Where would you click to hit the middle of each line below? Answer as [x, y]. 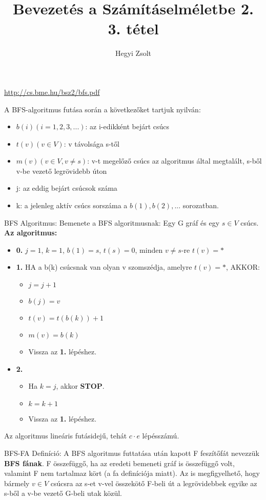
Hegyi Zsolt [133, 53]
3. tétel [133, 28]
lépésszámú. [161, 436]
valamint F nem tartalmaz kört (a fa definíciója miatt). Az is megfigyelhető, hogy [132, 473]
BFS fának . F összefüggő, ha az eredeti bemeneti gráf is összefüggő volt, [119, 463]
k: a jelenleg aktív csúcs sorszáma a [72, 205]
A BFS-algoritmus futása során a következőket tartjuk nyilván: [103, 109]
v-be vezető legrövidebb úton [62, 171]
